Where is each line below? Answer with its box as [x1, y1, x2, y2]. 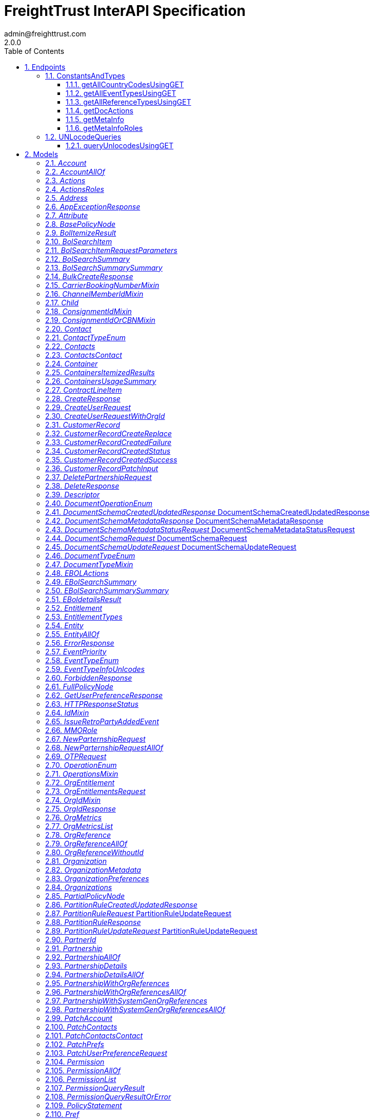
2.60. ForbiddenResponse [45, 673, 132, 682]
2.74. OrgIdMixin [45, 795, 101, 804]
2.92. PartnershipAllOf [45, 952, 121, 961]
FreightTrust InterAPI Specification [4, 2, 246, 20]
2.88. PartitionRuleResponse [45, 917, 141, 927]
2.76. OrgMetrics [45, 813, 102, 822]
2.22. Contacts [45, 341, 95, 351]
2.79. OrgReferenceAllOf [45, 839, 127, 848]
